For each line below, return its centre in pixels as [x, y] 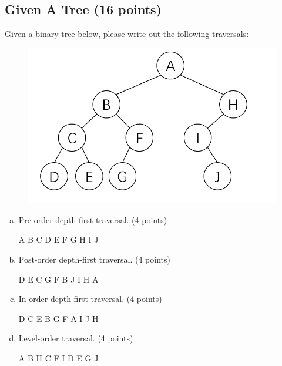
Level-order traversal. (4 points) [76, 338]
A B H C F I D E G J [58, 357]
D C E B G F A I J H [58, 318]
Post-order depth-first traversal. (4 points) [94, 259]
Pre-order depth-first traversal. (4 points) [93, 219]
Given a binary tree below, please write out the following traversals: [127, 34]
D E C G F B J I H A [58, 279]
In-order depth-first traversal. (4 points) [90, 299]
